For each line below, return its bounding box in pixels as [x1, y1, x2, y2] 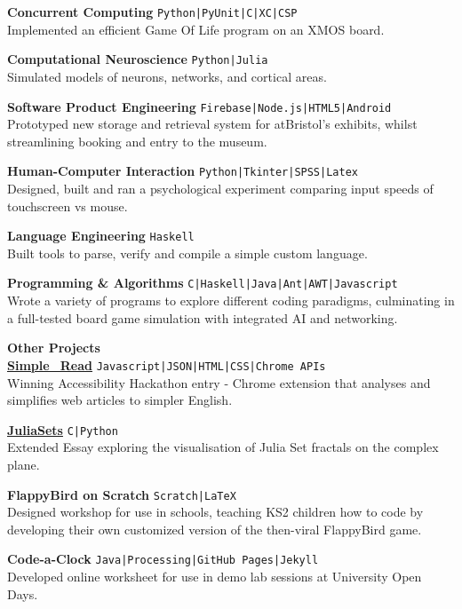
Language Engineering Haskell [7, 226, 195, 245]
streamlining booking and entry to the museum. [7, 131, 267, 150]
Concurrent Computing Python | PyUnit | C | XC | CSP [7, 3, 298, 20]
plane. [7, 455, 40, 473]
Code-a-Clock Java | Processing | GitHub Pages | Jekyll [7, 550, 319, 568]
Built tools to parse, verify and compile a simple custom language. [7, 243, 368, 262]
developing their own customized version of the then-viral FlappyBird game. [7, 519, 422, 538]
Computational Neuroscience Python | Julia [7, 50, 268, 68]
